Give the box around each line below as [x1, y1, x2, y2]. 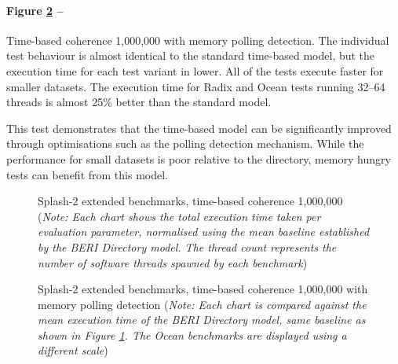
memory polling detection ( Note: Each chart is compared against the [38, 296, 367, 312]
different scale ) [38, 342, 108, 358]
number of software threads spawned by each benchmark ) [38, 254, 308, 270]
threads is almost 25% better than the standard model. [6, 94, 272, 110]
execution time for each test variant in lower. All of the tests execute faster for [6, 62, 384, 79]
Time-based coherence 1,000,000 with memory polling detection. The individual [6, 31, 389, 48]
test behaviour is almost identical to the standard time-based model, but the [6, 47, 375, 64]
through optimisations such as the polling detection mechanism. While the [6, 135, 364, 152]
